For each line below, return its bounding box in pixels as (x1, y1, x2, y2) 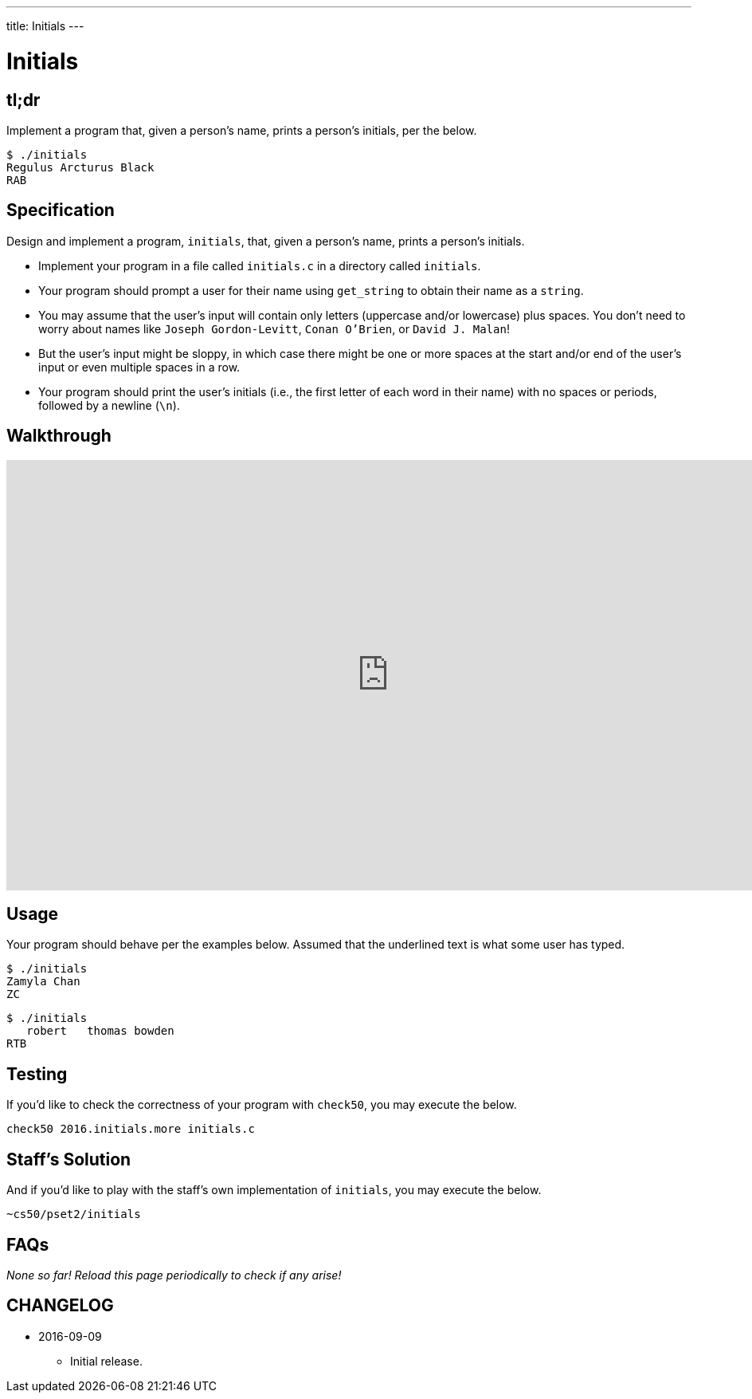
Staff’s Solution (6, 1149, 131, 1169)
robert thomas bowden (26, 1024, 174, 1038)
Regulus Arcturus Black (6, 160, 155, 174)
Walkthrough (6, 426, 112, 446)
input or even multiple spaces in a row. (38, 360, 241, 374)
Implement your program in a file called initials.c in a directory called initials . (38, 258, 481, 273)
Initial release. (70, 1354, 143, 1368)
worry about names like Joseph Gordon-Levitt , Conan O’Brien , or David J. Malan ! (38, 321, 510, 336)
